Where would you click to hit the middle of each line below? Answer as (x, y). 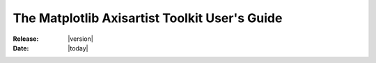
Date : (21, 48)
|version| (80, 39)
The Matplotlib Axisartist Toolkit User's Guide (148, 18)
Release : (26, 39)
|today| (78, 48)
